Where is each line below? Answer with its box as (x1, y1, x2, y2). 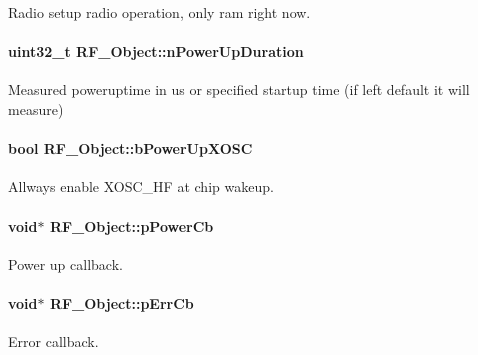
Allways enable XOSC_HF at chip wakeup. (8, 176, 274, 197)
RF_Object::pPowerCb (49, 215, 214, 236)
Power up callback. (8, 253, 123, 274)
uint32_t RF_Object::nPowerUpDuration (8, 41, 304, 62)
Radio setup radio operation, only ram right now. (8, 2, 311, 22)
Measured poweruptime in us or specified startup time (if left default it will (8, 79, 470, 100)
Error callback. (8, 331, 99, 352)
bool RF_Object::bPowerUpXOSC (8, 138, 253, 159)
